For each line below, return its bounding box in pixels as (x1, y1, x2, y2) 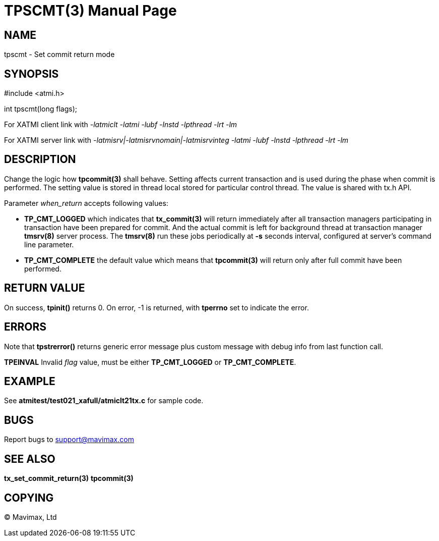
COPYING (4, 491, 54, 504)
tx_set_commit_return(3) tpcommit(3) (4, 474, 134, 483)
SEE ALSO (4, 452, 55, 465)
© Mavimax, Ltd (4, 512, 57, 521)
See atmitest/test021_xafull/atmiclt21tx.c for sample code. (4, 396, 204, 405)
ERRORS (4, 320, 47, 334)
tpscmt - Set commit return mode (4, 50, 115, 59)
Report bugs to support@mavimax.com (4, 435, 134, 444)
